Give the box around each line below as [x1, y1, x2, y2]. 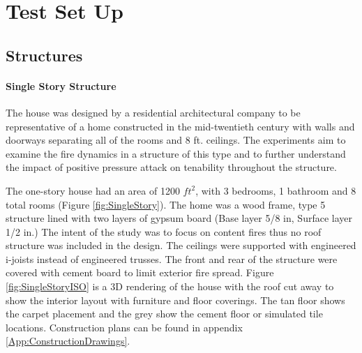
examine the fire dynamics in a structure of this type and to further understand [6, 146, 346, 160]
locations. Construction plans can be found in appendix [6, 320, 243, 334]
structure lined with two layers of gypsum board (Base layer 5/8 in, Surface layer [6, 211, 352, 225]
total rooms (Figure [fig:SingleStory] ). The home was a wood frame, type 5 [6, 197, 326, 211]
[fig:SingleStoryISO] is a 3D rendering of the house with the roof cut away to [6, 279, 334, 294]
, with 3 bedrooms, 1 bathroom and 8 [195, 183, 356, 197]
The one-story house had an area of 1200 [6, 183, 180, 197]
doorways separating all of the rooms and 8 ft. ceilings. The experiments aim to [6, 133, 346, 147]
